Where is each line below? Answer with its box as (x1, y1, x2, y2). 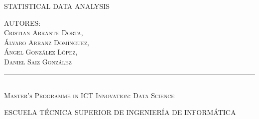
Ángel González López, (4, 47, 78, 57)
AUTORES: (4, 17, 41, 28)
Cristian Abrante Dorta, (4, 27, 83, 38)
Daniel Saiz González (4, 56, 72, 66)
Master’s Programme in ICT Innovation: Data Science (4, 90, 175, 101)
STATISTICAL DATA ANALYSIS (4, 1, 110, 11)
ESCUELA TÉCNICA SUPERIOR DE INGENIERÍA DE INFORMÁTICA (4, 107, 236, 117)
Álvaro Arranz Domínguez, (4, 37, 89, 47)
